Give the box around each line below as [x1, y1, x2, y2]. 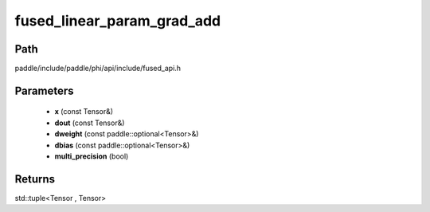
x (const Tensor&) [54, 107, 114, 116]
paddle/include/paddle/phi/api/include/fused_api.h [14, 64, 182, 73]
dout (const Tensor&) [54, 118, 125, 128]
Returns [14, 172, 56, 186]
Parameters [14, 84, 74, 97]
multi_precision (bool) [54, 151, 129, 161]
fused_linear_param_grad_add [14, 12, 221, 29]
